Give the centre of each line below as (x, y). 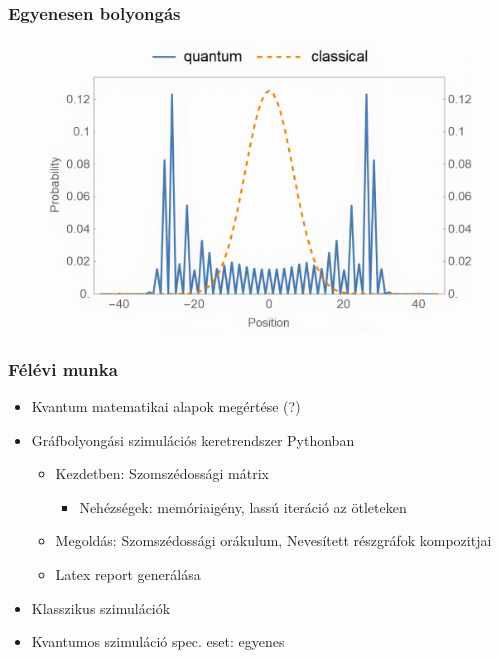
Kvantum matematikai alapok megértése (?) (166, 406)
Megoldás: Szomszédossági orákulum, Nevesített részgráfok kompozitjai (273, 540)
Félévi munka (63, 368)
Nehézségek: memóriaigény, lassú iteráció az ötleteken (243, 506)
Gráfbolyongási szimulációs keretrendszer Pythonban (193, 439)
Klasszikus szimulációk (101, 607)
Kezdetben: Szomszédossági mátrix (162, 473)
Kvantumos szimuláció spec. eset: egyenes (158, 641)
